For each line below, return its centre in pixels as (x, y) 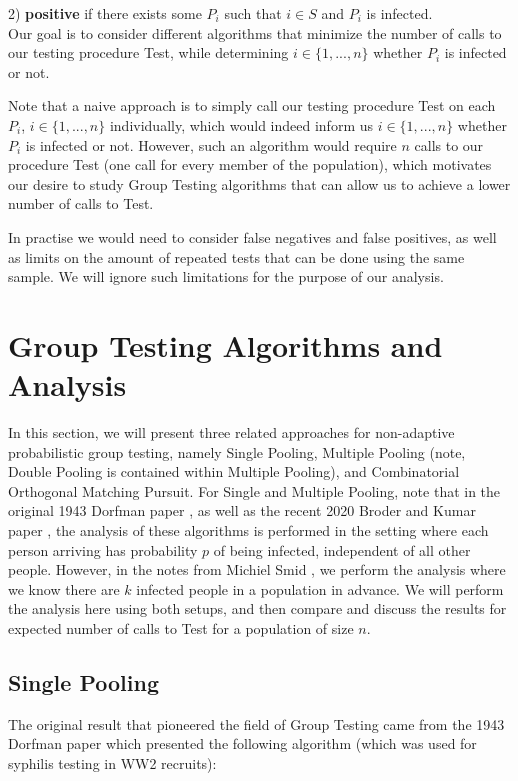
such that (253, 13)
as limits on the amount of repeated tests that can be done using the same (236, 256)
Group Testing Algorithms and (225, 344)
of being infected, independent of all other (342, 549)
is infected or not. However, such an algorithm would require (211, 144)
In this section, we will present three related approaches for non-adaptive (231, 432)
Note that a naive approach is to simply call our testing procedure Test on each (252, 105)
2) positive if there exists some (105, 13)
